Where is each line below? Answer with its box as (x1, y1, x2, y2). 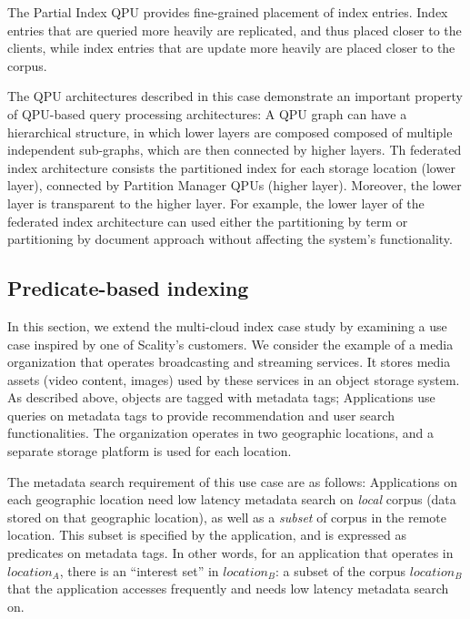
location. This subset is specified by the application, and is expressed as (7, 525, 406, 544)
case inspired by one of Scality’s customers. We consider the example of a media (7, 334, 454, 353)
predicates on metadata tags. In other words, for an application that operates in (7, 543, 454, 563)
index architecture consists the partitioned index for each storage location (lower (7, 157, 455, 177)
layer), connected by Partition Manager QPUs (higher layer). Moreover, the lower (7, 176, 462, 195)
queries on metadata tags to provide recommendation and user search (7, 405, 395, 424)
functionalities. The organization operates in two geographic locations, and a (7, 423, 434, 442)
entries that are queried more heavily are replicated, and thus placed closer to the (7, 20, 462, 39)
